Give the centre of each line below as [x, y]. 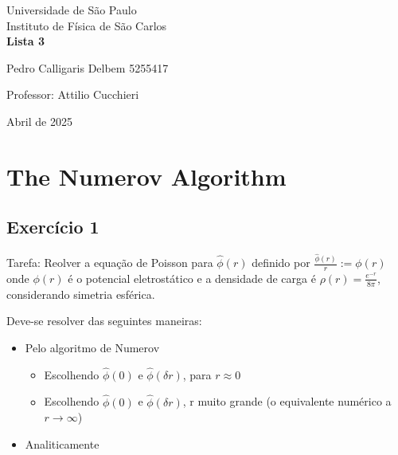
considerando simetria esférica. [81, 294]
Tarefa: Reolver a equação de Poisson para [110, 263]
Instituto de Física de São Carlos [87, 25]
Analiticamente [62, 443]
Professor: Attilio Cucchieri [73, 94]
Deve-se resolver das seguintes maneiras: [104, 321]
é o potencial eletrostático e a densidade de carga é [192, 278]
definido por [281, 263]
